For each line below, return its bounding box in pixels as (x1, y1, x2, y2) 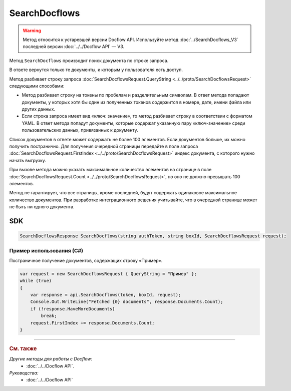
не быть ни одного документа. (9, 204, 75, 210)
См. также (9, 345, 37, 352)
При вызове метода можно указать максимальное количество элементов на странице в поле (9, 167, 212, 173)
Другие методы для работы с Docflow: (9, 356, 93, 362)
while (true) (20, 278, 52, 284)
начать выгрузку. (9, 157, 46, 163)
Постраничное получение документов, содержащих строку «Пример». (9, 257, 163, 263)
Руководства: (9, 370, 39, 376)
